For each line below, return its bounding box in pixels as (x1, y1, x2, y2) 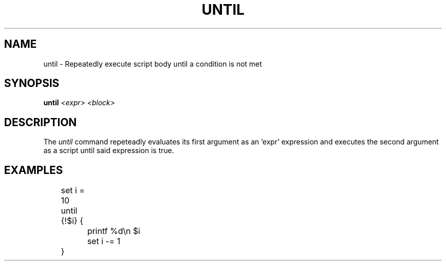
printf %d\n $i (87, 226, 141, 237)
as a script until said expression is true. (43, 146, 174, 155)
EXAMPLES (4, 163, 63, 176)
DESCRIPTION (4, 115, 77, 129)
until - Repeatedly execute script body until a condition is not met (43, 59, 262, 68)
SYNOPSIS (4, 77, 60, 90)
